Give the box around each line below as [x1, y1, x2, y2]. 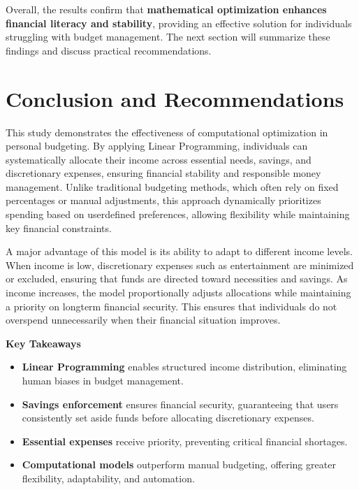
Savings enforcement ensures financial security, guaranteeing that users [22, 396, 339, 411]
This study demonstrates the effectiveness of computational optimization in [6, 124, 328, 139]
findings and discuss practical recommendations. [6, 43, 212, 57]
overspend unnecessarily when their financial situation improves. [6, 312, 281, 327]
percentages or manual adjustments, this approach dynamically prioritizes [6, 193, 321, 208]
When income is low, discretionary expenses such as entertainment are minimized [6, 257, 354, 272]
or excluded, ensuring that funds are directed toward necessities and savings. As [6, 271, 348, 286]
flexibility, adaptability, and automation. [22, 470, 195, 485]
